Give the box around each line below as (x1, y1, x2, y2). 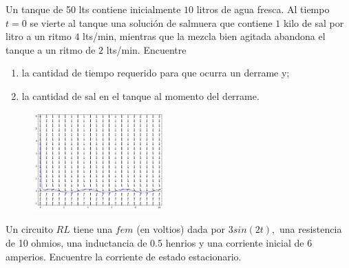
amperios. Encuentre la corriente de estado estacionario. (6, 249, 242, 263)
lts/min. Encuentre (106, 42, 187, 56)
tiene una (73, 222, 113, 236)
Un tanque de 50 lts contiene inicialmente (6, 2, 181, 16)
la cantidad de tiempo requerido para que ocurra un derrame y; (21, 65, 290, 80)
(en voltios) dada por (136, 222, 226, 236)
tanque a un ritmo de (6, 42, 96, 56)
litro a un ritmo (6, 29, 72, 43)
